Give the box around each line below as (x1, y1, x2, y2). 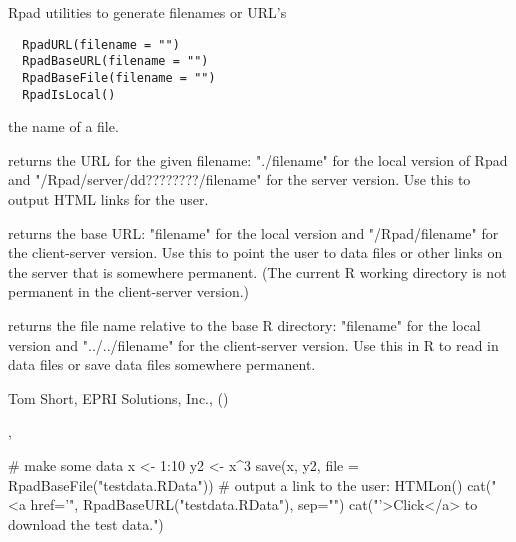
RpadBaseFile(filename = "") (22, 70, 216, 85)
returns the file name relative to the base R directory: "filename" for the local (8, 314, 481, 335)
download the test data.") (8, 513, 164, 534)
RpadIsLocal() (22, 87, 116, 102)
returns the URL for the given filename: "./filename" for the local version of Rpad (8, 149, 508, 170)
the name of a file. (8, 116, 119, 137)
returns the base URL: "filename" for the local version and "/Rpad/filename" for (8, 222, 499, 243)
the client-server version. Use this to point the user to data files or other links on (8, 242, 503, 263)
